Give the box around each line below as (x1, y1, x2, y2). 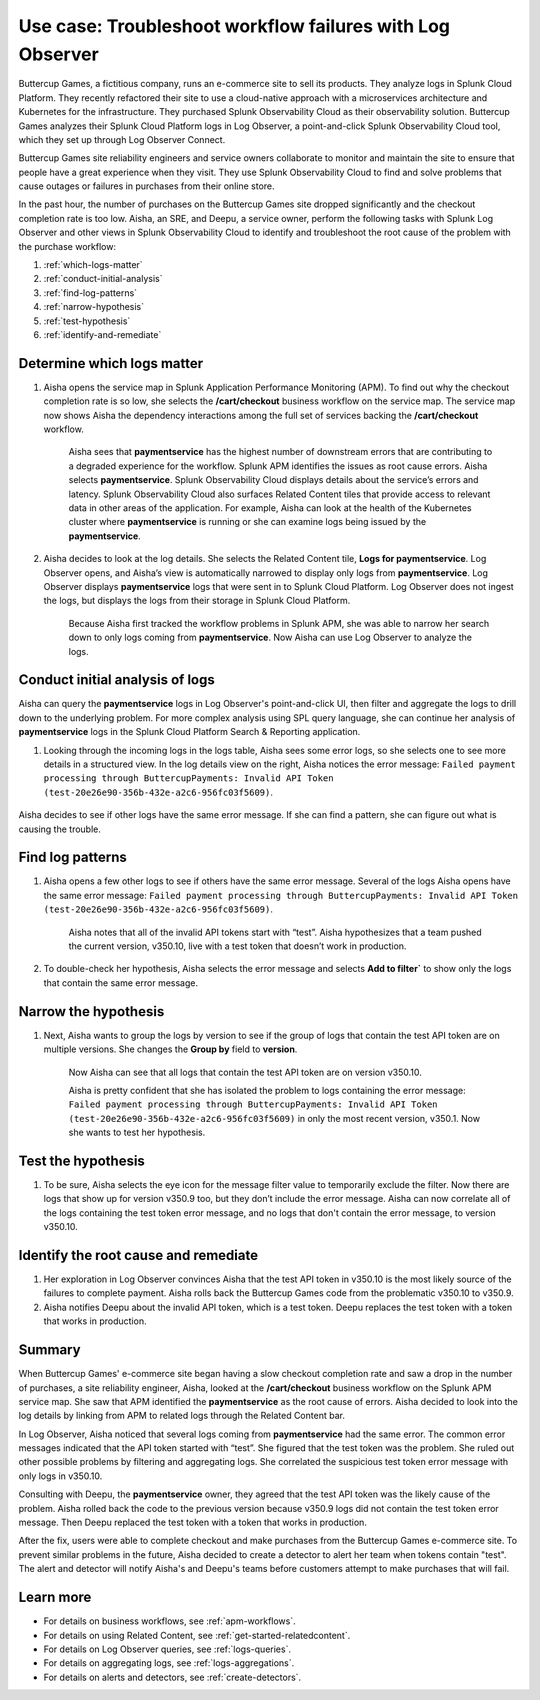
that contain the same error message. (43, 976, 199, 989)
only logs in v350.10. (18, 1470, 103, 1482)
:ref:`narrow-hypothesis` (43, 301, 145, 313)
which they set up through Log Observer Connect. (18, 133, 226, 145)
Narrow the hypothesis (18, 1003, 165, 1020)
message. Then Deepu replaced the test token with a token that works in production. (18, 1516, 367, 1529)
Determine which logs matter (18, 355, 204, 372)
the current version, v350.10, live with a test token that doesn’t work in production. (68, 940, 407, 952)
